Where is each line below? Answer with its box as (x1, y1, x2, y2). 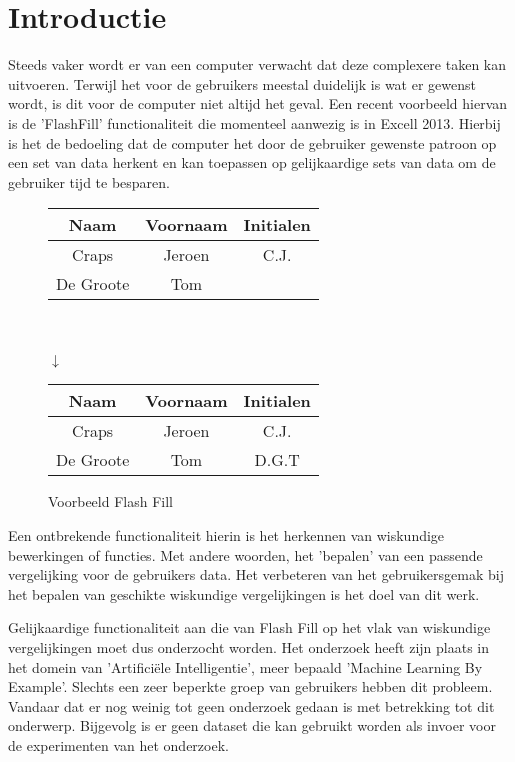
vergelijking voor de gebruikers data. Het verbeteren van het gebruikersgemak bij (8, 564, 504, 585)
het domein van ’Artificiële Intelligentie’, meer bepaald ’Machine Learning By (8, 656, 483, 677)
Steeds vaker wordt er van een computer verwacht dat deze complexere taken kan (8, 54, 507, 75)
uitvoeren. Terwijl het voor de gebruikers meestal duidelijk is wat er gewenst (8, 73, 476, 94)
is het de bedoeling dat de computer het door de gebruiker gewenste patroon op (8, 132, 497, 153)
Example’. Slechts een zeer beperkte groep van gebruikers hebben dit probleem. (8, 676, 493, 697)
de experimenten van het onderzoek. (8, 735, 229, 755)
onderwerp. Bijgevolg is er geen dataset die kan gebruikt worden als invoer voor (8, 715, 496, 736)
